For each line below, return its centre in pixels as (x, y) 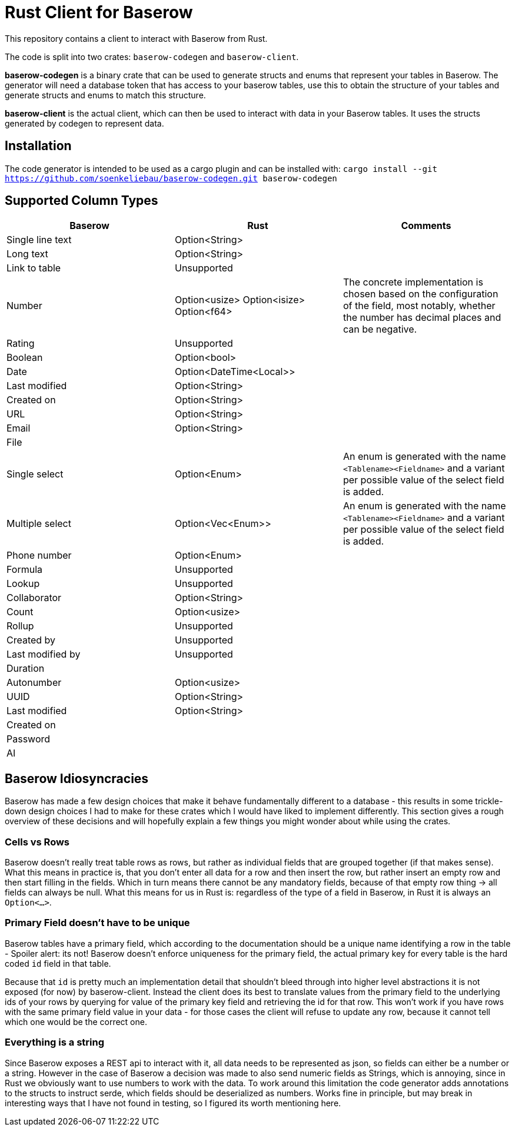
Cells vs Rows (37, 842)
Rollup (20, 626)
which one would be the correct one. (76, 1021)
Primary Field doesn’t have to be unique (97, 923)
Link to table (34, 268)
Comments (426, 226)
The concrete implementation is (413, 282)
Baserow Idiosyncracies (77, 778)
